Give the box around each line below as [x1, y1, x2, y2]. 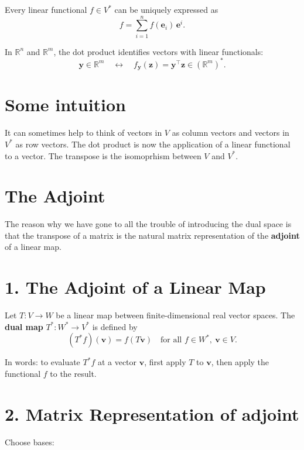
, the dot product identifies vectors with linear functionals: [53, 45, 264, 57]
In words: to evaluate [5, 356, 80, 368]
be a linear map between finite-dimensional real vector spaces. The [56, 309, 295, 321]
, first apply [144, 356, 186, 368]
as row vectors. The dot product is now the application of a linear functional [15, 138, 291, 150]
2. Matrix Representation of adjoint [5, 401, 299, 425]
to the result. [50, 367, 97, 379]
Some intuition [5, 92, 127, 116]
